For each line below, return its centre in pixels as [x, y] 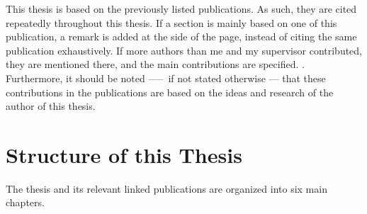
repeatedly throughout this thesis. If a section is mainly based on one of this [171, 22]
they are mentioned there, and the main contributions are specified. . [155, 64]
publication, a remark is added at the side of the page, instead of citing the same [181, 36]
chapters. [25, 202]
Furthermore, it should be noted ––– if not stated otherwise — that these [166, 78]
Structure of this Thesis [124, 154]
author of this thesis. [51, 106]
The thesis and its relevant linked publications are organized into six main [166, 188]
